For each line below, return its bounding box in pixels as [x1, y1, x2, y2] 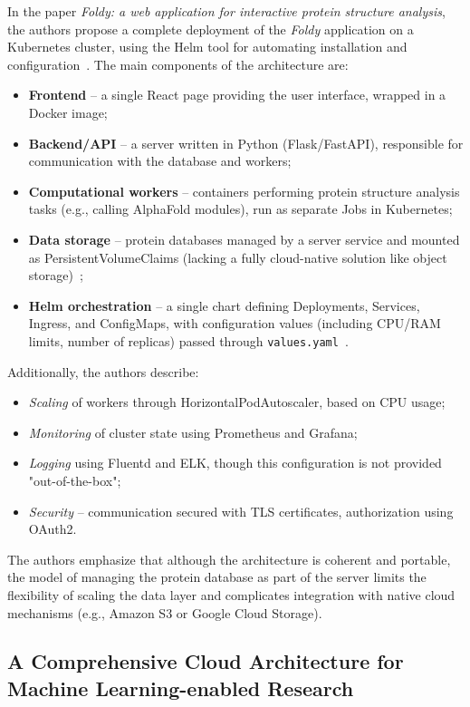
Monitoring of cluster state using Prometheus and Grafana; [28, 422, 358, 441]
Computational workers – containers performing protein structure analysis [28, 181, 460, 200]
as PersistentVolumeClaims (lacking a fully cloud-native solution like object [28, 247, 447, 266]
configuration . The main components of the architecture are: [7, 54, 349, 73]
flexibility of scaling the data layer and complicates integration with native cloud [7, 585, 456, 604]
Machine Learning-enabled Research [7, 673, 354, 702]
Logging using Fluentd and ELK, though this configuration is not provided [28, 453, 442, 472]
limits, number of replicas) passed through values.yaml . [28, 331, 349, 350]
